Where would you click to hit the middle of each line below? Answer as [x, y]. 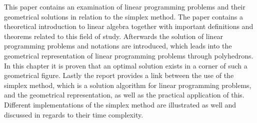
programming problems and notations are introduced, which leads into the [118, 46]
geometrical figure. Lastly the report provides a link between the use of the [119, 75]
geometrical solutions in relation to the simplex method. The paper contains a [123, 16]
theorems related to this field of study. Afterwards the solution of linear [114, 36]
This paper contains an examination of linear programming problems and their [125, 6]
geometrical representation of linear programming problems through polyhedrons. [129, 55]
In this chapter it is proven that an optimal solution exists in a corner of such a [126, 65]
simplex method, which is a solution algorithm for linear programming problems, [128, 85]
